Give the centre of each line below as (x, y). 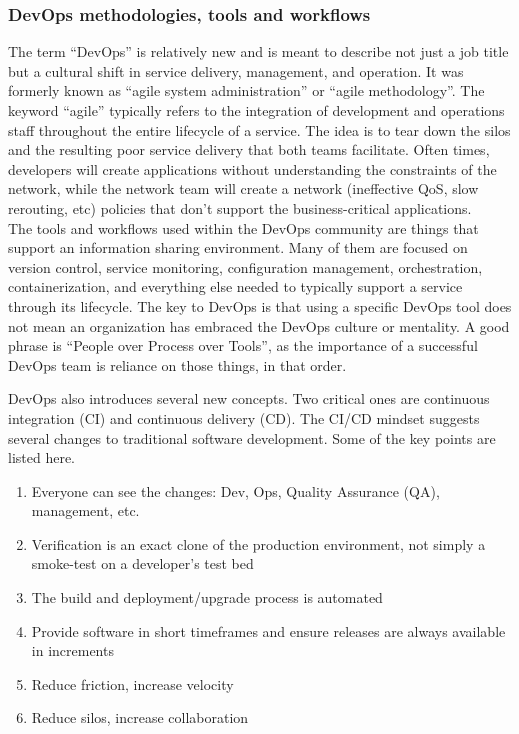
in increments (72, 650)
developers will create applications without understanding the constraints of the (252, 168)
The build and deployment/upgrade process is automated (207, 597)
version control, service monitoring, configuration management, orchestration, (245, 266)
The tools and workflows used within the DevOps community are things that (243, 227)
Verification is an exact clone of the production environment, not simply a (258, 543)
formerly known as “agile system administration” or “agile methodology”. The (246, 90)
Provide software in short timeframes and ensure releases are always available (268, 630)
